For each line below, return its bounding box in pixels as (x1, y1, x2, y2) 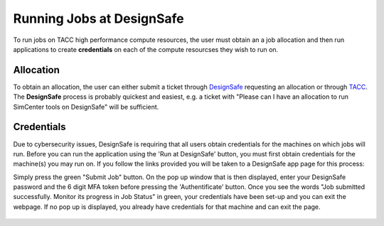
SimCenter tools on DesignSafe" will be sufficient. (13, 102, 159, 111)
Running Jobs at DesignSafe (13, 11, 184, 26)
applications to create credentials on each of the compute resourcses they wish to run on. (13, 45, 279, 53)
